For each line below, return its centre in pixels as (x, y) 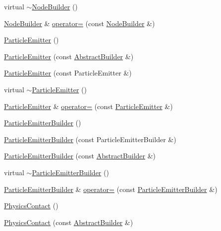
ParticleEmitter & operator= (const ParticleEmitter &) (88, 106)
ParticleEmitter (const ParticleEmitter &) (68, 73)
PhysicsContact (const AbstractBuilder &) (69, 222)
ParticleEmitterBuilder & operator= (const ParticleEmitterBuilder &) (111, 189)
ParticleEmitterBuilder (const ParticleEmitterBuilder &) (90, 139)
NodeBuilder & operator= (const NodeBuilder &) (80, 23)
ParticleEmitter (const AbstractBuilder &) (69, 56)
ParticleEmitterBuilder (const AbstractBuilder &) (80, 156)
